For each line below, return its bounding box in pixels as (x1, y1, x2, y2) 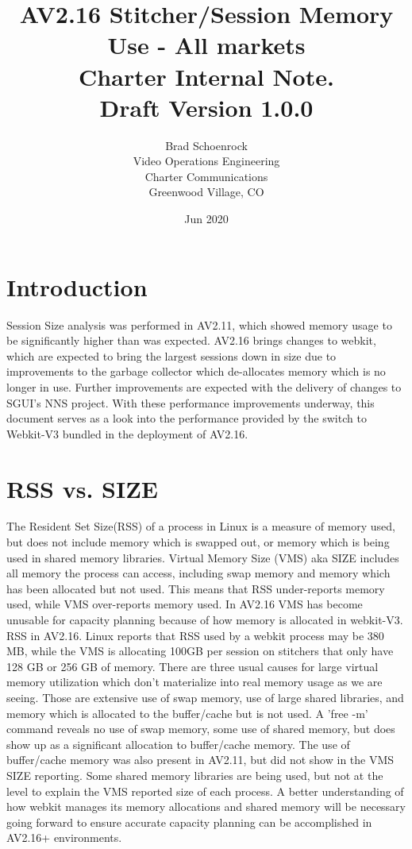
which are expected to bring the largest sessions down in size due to (6, 347, 337, 364)
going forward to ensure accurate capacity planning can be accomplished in (6, 813, 372, 830)
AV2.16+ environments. (6, 829, 122, 846)
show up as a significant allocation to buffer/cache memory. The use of (6, 735, 350, 752)
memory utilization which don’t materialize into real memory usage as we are (6, 673, 383, 690)
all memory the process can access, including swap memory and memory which (6, 565, 391, 581)
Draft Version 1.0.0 (99, 91, 314, 123)
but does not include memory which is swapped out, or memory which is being (6, 534, 390, 550)
